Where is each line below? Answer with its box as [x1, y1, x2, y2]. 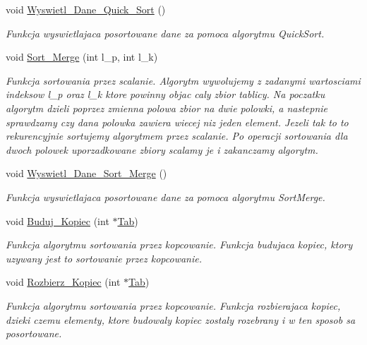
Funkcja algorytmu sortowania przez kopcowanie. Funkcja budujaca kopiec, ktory [6, 237, 353, 252]
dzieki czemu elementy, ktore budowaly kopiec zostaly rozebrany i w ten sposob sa [6, 312, 356, 327]
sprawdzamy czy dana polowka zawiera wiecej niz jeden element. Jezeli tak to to [6, 114, 349, 129]
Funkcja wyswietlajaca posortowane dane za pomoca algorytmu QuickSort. [6, 25, 325, 40]
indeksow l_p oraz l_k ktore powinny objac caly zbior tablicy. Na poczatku [6, 87, 325, 102]
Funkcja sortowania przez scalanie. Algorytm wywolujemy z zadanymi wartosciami [6, 73, 361, 87]
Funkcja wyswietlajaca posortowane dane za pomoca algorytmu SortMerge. [6, 189, 325, 204]
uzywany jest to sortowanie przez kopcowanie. [6, 250, 203, 265]
